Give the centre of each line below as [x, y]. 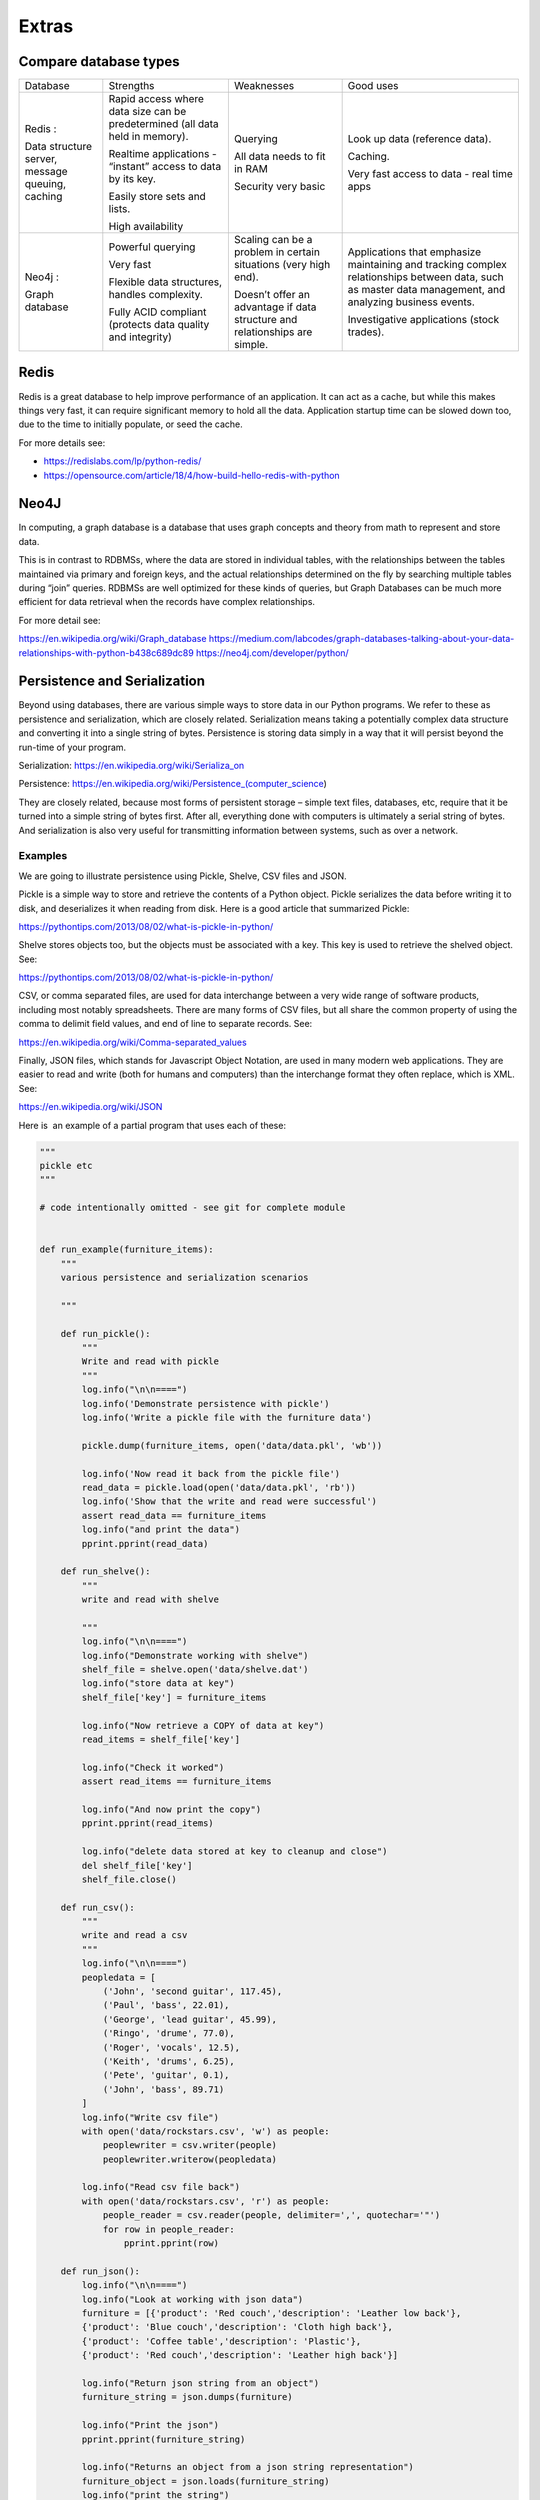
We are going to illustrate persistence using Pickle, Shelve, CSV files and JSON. [182, 876]
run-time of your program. [72, 747]
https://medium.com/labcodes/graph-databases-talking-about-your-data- [361, 639]
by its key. [132, 179]
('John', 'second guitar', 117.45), [192, 1991]
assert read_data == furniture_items [174, 1515]
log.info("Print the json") [150, 2425]
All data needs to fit [279, 157]
